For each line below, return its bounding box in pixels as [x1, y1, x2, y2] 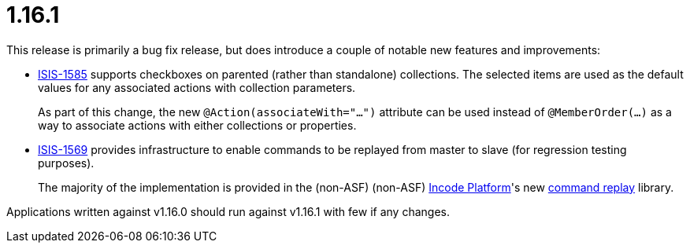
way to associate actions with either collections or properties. [38, 118, 357, 132]
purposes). [38, 156, 95, 170]
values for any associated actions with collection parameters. [38, 80, 356, 94]
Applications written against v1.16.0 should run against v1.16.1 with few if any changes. [6, 204, 450, 218]
